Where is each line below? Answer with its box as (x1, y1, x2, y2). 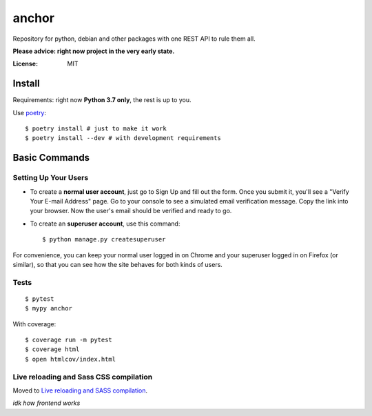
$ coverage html (25, 346, 80, 353)
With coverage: (12, 319, 56, 328)
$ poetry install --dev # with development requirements (25, 135, 222, 142)
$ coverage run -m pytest (25, 336, 113, 344)
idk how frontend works (12, 399, 81, 407)
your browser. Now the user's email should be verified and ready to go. (30, 207, 232, 215)
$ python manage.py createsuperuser (42, 235, 166, 244)
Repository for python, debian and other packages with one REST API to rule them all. (12, 34, 256, 43)
